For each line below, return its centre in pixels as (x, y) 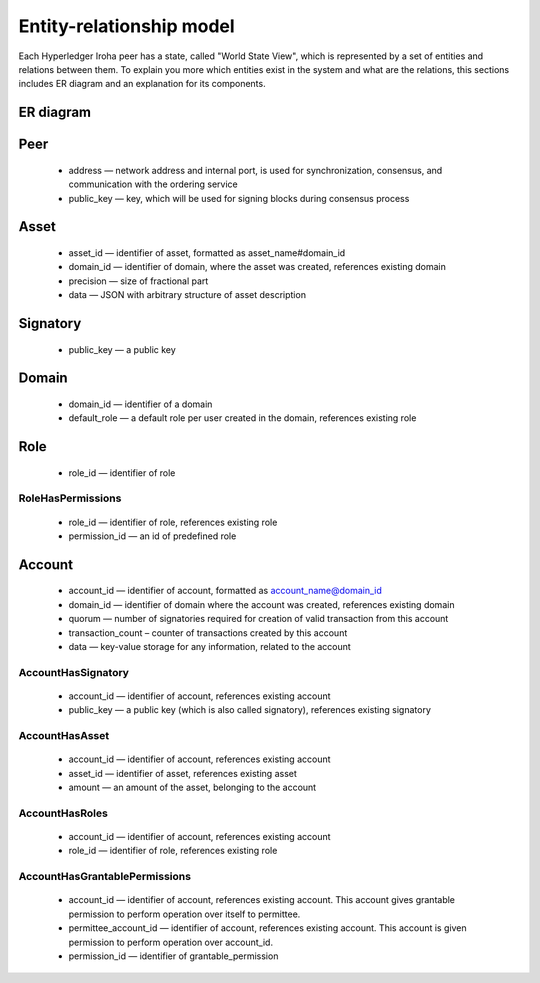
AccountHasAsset (64, 736)
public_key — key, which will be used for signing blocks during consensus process (239, 198)
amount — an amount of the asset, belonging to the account (192, 787)
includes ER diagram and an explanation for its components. (142, 84)
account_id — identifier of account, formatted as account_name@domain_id (225, 591)
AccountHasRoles (63, 813)
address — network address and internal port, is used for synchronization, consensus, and (255, 170)
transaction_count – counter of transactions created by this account (208, 632)
